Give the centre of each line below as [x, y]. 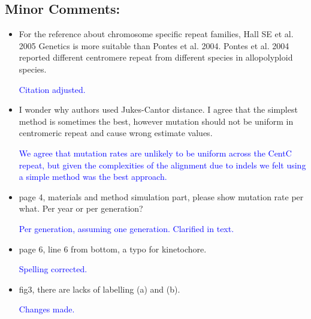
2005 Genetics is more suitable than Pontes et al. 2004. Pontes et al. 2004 [154, 45]
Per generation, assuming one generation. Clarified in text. [126, 228]
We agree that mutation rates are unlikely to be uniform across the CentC [155, 153]
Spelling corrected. [53, 269]
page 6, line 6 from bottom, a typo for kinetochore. [113, 249]
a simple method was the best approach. [93, 177]
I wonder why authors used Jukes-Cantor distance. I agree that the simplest [158, 109]
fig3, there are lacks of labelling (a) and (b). [99, 289]
